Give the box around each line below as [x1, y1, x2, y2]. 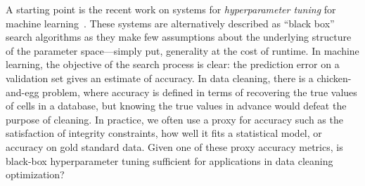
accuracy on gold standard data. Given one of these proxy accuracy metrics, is [6, 139, 343, 154]
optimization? [6, 167, 65, 182]
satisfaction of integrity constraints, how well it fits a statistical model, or [6, 126, 322, 140]
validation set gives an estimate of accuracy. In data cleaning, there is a [6, 70, 314, 85]
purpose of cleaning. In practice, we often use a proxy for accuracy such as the [6, 112, 343, 126]
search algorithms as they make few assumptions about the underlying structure [6, 29, 352, 44]
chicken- [316, 70, 352, 85]
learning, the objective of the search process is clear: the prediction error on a [6, 57, 340, 72]
